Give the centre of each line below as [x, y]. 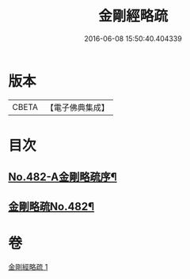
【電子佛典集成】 [77, 107]
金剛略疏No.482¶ [51, 206]
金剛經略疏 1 [28, 266]
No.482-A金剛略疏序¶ [63, 177]
